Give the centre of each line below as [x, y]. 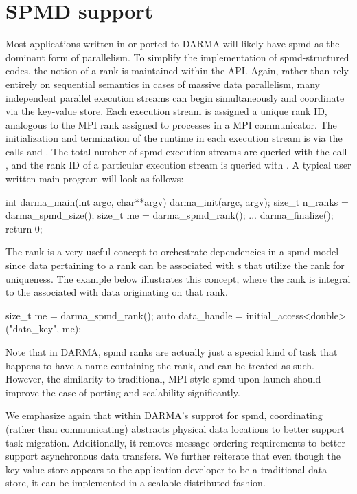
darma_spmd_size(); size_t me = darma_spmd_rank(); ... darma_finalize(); [170, 215]
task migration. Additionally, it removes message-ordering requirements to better [175, 442]
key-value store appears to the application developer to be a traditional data [166, 469]
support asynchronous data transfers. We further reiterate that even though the [173, 456]
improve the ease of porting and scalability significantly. [123, 392]
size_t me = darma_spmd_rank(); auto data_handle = [124, 315]
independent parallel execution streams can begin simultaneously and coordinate [175, 97]
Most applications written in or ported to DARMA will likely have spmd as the [173, 44]
